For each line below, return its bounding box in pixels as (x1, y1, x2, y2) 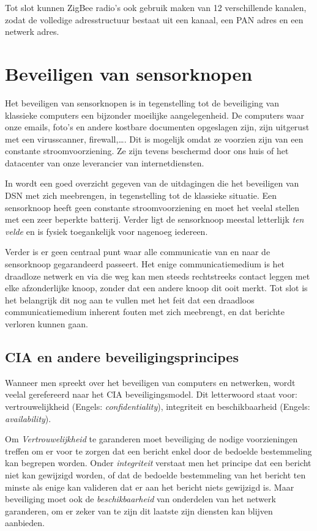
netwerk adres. (5, 25, 59, 38)
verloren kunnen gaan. (5, 317, 88, 330)
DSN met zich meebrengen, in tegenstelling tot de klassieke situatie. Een (5, 189, 277, 202)
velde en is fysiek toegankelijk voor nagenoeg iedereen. (5, 225, 208, 237)
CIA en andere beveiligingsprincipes (5, 347, 239, 366)
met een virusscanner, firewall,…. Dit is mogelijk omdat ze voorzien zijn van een (5, 132, 304, 145)
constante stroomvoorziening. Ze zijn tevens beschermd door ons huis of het (5, 144, 289, 157)
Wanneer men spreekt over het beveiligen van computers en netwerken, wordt (5, 376, 296, 388)
